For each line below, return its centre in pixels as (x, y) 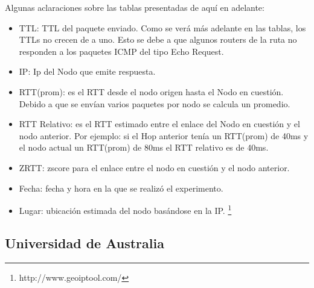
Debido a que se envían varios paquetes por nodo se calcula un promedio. (155, 103)
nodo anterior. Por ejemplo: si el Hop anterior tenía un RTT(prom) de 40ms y (164, 135)
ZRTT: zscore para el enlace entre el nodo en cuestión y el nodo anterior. (154, 167)
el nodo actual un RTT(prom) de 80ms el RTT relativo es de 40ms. (144, 147)
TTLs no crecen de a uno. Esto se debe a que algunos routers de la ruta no (158, 39)
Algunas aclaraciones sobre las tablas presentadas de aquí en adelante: (135, 7)
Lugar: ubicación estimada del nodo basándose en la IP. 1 (125, 209)
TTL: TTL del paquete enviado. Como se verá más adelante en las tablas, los (162, 27)
